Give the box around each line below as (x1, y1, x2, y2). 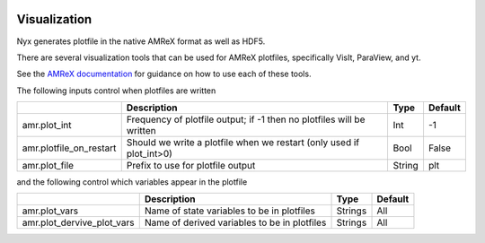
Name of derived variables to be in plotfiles (144, 216, 327, 229)
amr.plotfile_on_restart (22, 142, 117, 154)
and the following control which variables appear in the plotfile (16, 177, 248, 187)
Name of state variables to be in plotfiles (144, 204, 316, 217)
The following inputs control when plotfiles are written (16, 85, 216, 96)
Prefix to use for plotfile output (126, 160, 256, 172)
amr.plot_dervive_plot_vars (22, 216, 135, 229)
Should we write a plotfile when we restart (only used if (126, 136, 359, 149)
